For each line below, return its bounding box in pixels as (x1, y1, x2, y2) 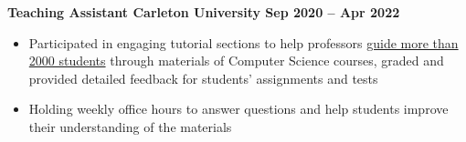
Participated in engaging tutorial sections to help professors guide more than (28, 33, 459, 52)
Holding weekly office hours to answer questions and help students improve (28, 99, 449, 118)
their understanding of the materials (28, 117, 232, 136)
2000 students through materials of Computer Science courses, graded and (28, 51, 444, 70)
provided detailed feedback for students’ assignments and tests (28, 68, 378, 87)
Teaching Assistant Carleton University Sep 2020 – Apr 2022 (7, 3, 400, 21)
